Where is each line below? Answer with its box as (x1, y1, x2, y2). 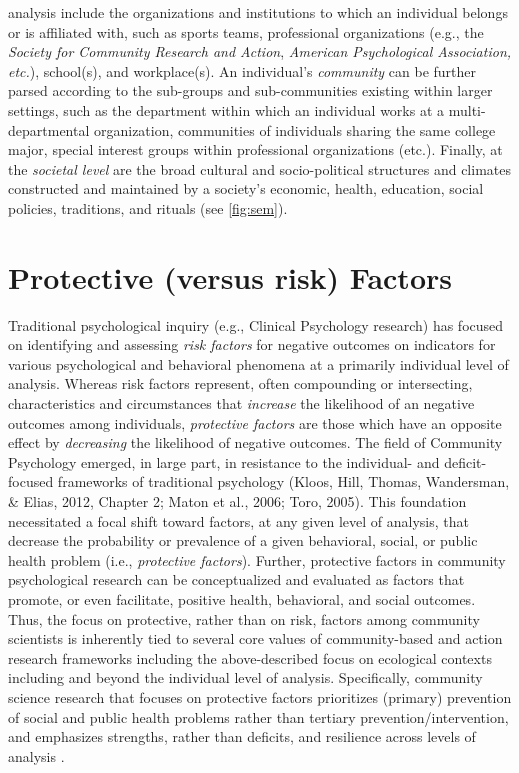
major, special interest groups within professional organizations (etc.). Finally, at (8, 139, 503, 160)
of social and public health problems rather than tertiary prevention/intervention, (8, 706, 509, 727)
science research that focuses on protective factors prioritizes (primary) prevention (8, 686, 512, 707)
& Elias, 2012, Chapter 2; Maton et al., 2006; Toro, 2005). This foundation (8, 491, 467, 511)
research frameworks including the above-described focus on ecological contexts (8, 647, 492, 668)
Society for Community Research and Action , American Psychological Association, (8, 41, 512, 62)
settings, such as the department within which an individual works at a (8, 99, 445, 120)
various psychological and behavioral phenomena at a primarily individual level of (8, 353, 509, 374)
